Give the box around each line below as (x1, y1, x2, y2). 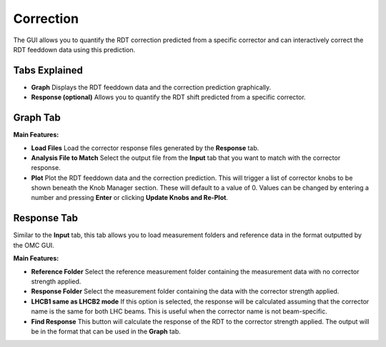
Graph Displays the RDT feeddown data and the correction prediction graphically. (31, 83, 272, 91)
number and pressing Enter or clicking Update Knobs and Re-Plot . (31, 193, 229, 202)
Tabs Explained (13, 64, 84, 76)
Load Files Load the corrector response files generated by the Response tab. (31, 144, 259, 152)
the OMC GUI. (13, 241, 55, 249)
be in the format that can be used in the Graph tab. (31, 327, 182, 336)
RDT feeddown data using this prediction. (13, 45, 136, 54)
